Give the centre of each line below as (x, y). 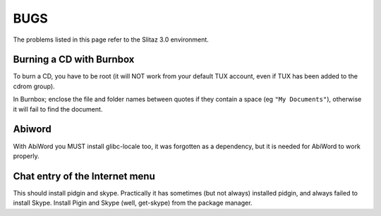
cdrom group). (34, 86)
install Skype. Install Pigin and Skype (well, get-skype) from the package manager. (133, 203)
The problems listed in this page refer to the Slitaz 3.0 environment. (111, 40)
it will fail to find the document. (58, 109)
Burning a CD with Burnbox (74, 60)
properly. (26, 156)
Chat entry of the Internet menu (84, 176)
